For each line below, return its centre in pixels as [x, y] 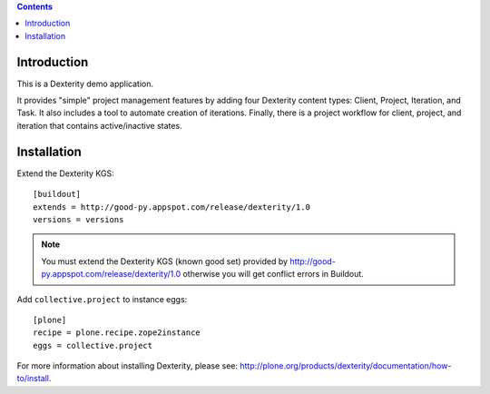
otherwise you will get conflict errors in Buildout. [274, 274]
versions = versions [78, 219]
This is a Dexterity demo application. [85, 84]
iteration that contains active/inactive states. [99, 125]
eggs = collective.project [93, 345]
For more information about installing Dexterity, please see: [127, 366]
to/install [33, 379]
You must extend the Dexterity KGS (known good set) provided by [165, 261]
